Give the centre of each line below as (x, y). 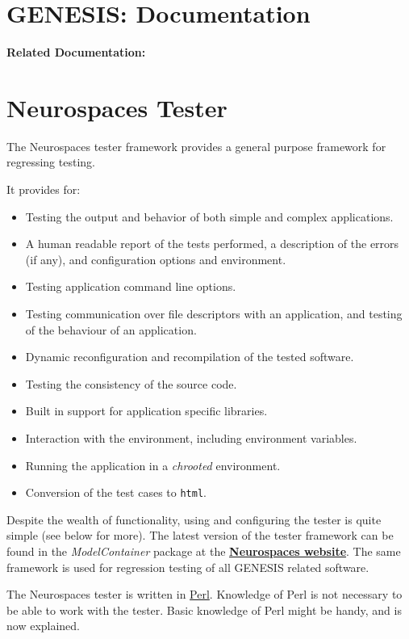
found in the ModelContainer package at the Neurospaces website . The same (204, 551)
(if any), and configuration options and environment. (156, 259)
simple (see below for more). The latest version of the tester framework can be (200, 535)
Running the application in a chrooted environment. (153, 465)
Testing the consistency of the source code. (131, 383)
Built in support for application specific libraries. (146, 411)
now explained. (44, 626)
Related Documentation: (76, 52)
